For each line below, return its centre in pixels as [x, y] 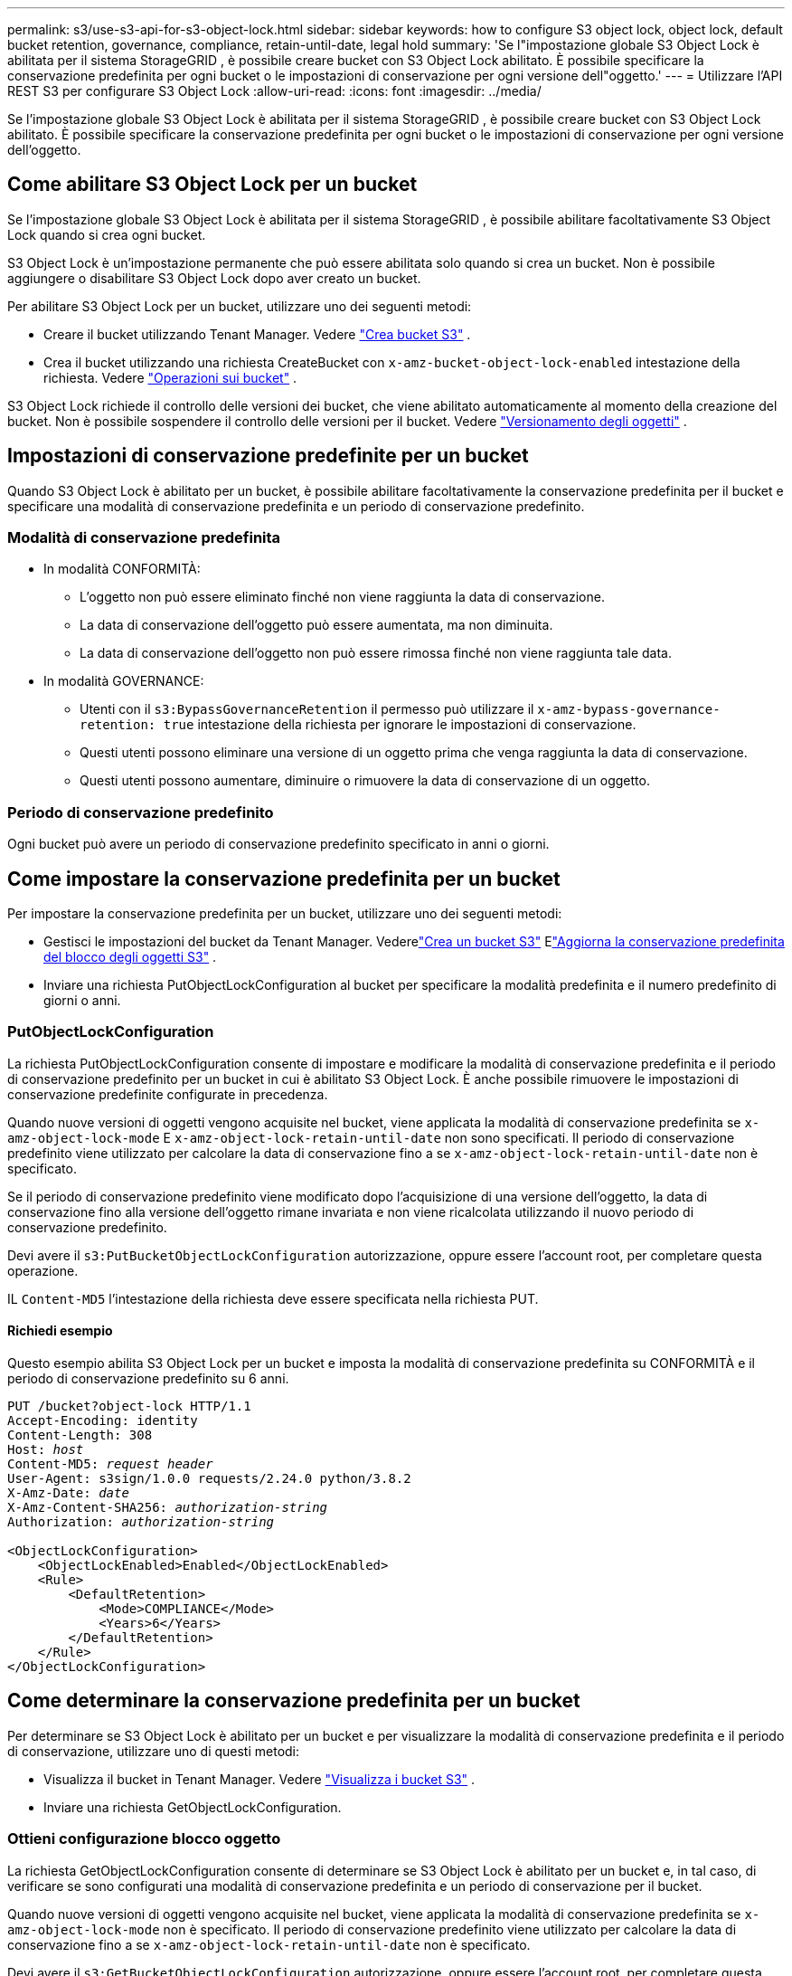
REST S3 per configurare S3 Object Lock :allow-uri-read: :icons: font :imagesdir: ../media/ [274, 91]
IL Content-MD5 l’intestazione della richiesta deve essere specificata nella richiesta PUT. [273, 1298]
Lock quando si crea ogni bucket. [107, 234]
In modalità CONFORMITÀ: [122, 569]
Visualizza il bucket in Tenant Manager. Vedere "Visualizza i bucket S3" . [259, 1779]
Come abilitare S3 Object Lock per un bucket [212, 185]
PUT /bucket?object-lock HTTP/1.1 [129, 1406]
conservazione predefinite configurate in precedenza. [168, 1094]
